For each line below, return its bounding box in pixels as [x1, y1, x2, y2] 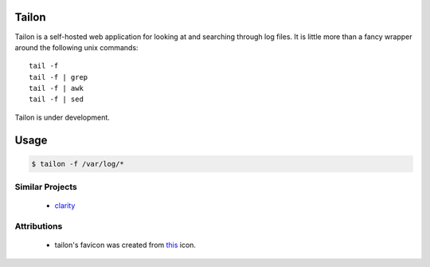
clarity [54, 201, 76, 210]
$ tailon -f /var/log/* [31, 159, 125, 168]
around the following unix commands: [14, 42, 139, 52]
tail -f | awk [29, 84, 84, 93]
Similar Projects [14, 182, 77, 193]
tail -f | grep [29, 73, 88, 81]
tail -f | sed [29, 95, 84, 104]
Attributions [14, 221, 63, 232]
